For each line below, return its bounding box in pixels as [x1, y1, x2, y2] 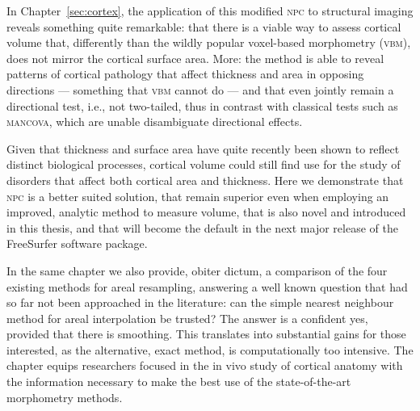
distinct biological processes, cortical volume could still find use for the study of [6, 156, 401, 173]
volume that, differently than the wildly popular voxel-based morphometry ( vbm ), [6, 34, 411, 51]
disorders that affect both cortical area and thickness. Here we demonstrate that [6, 171, 404, 188]
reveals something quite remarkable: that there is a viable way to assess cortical [6, 18, 401, 35]
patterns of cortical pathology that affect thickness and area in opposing [6, 65, 364, 82]
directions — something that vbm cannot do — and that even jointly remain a [6, 81, 394, 98]
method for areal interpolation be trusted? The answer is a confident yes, [6, 309, 368, 326]
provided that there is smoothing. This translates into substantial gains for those [6, 325, 406, 342]
